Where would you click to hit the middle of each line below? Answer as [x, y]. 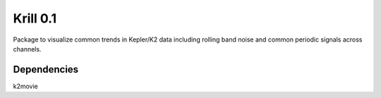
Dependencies [46, 69]
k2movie [26, 86]
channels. [27, 49]
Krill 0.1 [35, 18]
